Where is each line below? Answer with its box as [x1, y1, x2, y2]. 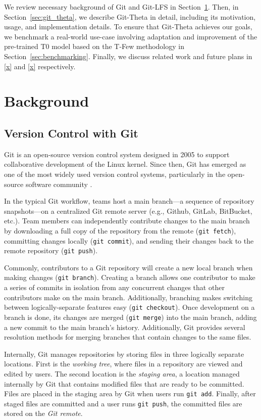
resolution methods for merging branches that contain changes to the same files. [4, 332, 251, 342]
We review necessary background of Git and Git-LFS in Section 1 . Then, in [4, 2, 239, 12]
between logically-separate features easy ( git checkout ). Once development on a [4, 302, 255, 312]
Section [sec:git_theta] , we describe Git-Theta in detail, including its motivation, [4, 11, 256, 22]
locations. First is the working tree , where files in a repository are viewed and [4, 358, 243, 369]
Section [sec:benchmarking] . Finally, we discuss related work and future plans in [4, 51, 252, 61]
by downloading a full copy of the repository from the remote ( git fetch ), [4, 225, 236, 236]
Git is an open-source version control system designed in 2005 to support [4, 149, 230, 159]
